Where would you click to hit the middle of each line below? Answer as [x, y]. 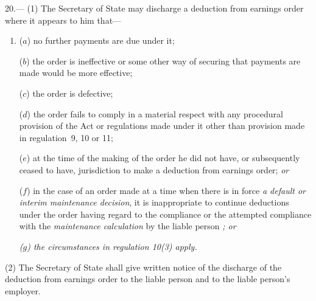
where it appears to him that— [63, 20]
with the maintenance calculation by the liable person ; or [128, 226]
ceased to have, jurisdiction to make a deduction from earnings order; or [154, 169]
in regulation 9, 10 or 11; [66, 137]
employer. [23, 290]
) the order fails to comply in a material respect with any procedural [155, 113]
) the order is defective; [70, 93]
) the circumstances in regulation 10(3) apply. [112, 246]
